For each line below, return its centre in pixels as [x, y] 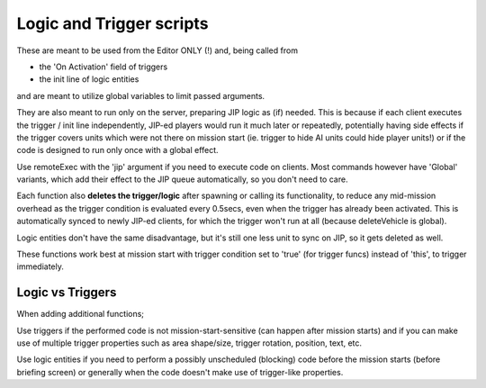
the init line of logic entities [89, 79]
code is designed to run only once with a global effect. [118, 150]
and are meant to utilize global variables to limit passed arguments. [141, 95]
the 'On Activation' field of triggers [103, 67]
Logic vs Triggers [67, 293]
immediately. [40, 266]
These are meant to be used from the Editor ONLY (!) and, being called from [157, 50]
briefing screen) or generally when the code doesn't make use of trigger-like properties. [180, 372]
